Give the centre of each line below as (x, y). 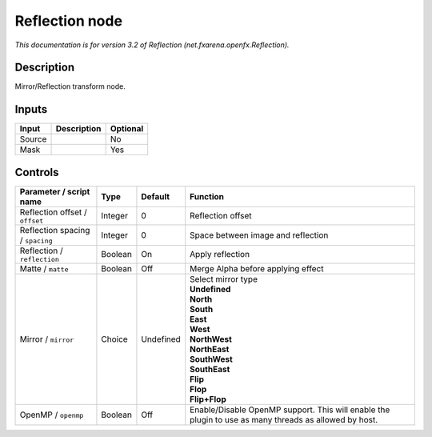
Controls (37, 172)
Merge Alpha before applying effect (256, 268)
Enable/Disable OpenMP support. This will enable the (290, 410)
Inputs (31, 109)
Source (33, 139)
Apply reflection (220, 255)
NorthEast (209, 349)
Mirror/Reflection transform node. (70, 86)
